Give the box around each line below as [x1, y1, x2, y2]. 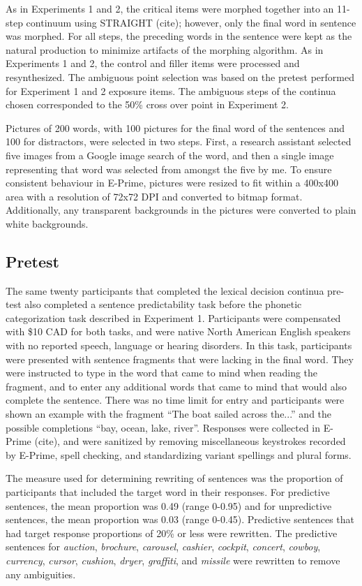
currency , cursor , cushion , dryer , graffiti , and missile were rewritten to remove [6, 552, 340, 567]
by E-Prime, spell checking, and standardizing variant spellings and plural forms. [6, 447, 352, 462]
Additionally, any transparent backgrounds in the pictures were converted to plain [6, 203, 356, 217]
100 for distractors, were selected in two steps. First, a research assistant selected [6, 134, 352, 149]
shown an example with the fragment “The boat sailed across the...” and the [6, 406, 332, 421]
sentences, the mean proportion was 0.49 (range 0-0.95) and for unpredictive [6, 498, 332, 513]
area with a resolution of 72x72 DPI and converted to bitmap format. [6, 189, 303, 203]
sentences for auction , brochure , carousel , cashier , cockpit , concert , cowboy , [6, 539, 321, 554]
